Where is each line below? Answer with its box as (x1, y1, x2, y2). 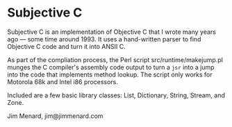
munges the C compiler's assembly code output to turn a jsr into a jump (7, 63, 215, 71)
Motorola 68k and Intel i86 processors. (7, 77, 118, 86)
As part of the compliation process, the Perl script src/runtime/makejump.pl (7, 55, 224, 63)
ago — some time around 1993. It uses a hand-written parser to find (7, 35, 201, 43)
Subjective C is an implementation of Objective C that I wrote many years (7, 28, 217, 36)
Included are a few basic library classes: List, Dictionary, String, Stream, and (7, 91, 226, 99)
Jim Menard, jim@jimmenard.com (7, 112, 103, 120)
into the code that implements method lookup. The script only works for (7, 70, 213, 79)
